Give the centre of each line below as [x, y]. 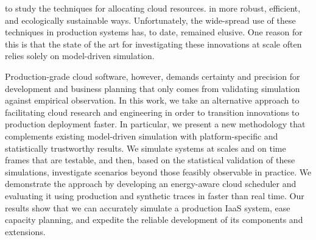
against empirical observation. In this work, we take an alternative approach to [152, 100]
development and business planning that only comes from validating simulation [153, 88]
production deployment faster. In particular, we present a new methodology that [155, 124]
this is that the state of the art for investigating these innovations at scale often [153, 44]
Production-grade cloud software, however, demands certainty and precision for [153, 76]
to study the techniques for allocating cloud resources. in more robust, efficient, [153, 8]
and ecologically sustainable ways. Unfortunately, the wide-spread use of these [150, 20]
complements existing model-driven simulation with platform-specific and [142, 136]
